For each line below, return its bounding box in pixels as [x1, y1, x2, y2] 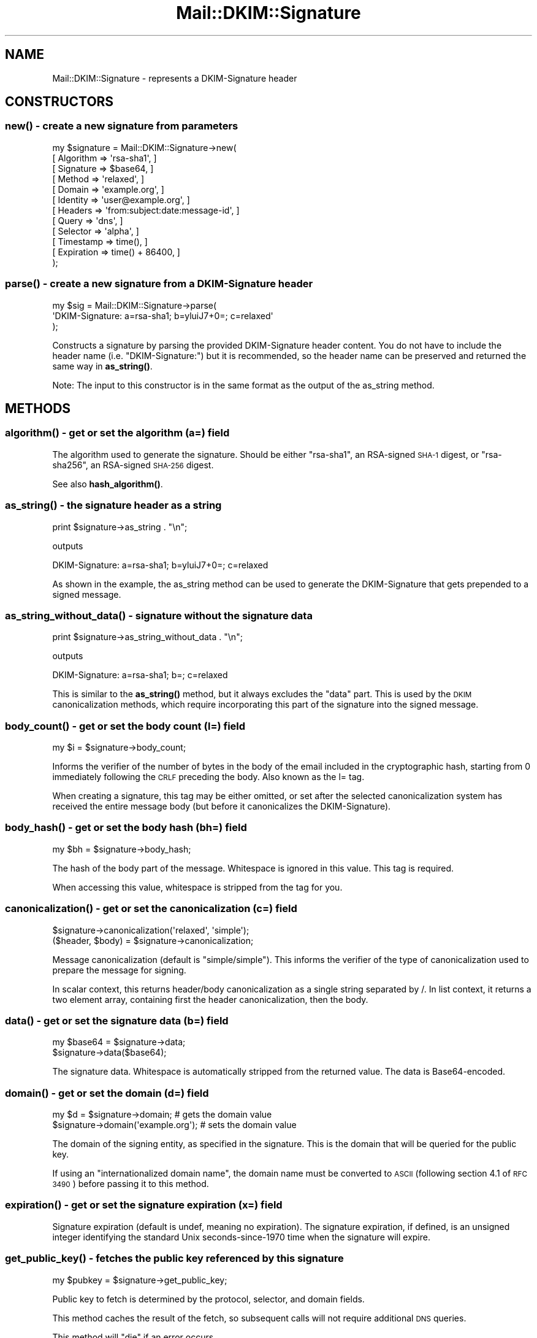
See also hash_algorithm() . [52, 478, 163, 489]
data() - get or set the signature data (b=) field [5, 1014, 229, 1027]
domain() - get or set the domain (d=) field [5, 1086, 209, 1099]
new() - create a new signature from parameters [5, 120, 238, 133]
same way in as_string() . [52, 360, 153, 371]
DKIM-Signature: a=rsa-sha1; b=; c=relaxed [52, 670, 228, 681]
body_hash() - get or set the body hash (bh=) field [5, 821, 247, 834]
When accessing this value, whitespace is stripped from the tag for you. [52, 881, 343, 892]
